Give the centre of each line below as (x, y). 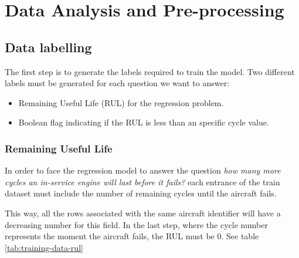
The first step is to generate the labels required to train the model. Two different (150, 71)
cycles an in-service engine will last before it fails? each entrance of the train (142, 181)
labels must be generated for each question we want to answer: (117, 83)
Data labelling (48, 47)
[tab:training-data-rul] (44, 247)
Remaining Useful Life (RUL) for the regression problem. (121, 102)
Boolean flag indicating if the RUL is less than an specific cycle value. (144, 122)
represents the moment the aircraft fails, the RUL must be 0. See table (132, 236)
